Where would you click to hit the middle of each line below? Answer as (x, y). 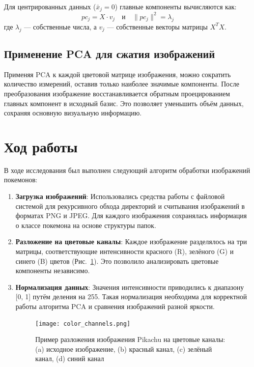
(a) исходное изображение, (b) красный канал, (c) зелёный (124, 349)
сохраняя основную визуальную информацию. (73, 113)
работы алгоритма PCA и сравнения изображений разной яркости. (115, 306)
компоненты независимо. (53, 270)
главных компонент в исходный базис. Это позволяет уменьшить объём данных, (124, 103)
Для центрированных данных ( (50, 6)
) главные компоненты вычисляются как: (176, 6)
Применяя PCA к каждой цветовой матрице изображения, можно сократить (117, 74)
